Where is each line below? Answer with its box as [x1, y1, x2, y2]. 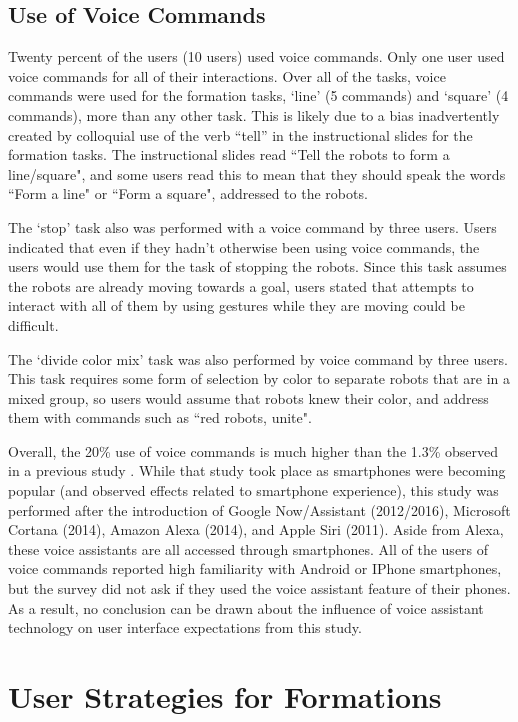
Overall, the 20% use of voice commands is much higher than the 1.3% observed [8, 440, 498, 461]
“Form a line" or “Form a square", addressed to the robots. [8, 183, 368, 204]
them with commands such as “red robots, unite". [8, 407, 312, 428]
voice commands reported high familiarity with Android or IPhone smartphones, [8, 558, 502, 579]
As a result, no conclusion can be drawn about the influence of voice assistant [8, 597, 484, 618]
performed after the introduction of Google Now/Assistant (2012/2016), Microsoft [8, 499, 511, 520]
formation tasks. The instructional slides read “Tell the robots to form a [8, 144, 450, 165]
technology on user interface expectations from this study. [8, 617, 362, 638]
